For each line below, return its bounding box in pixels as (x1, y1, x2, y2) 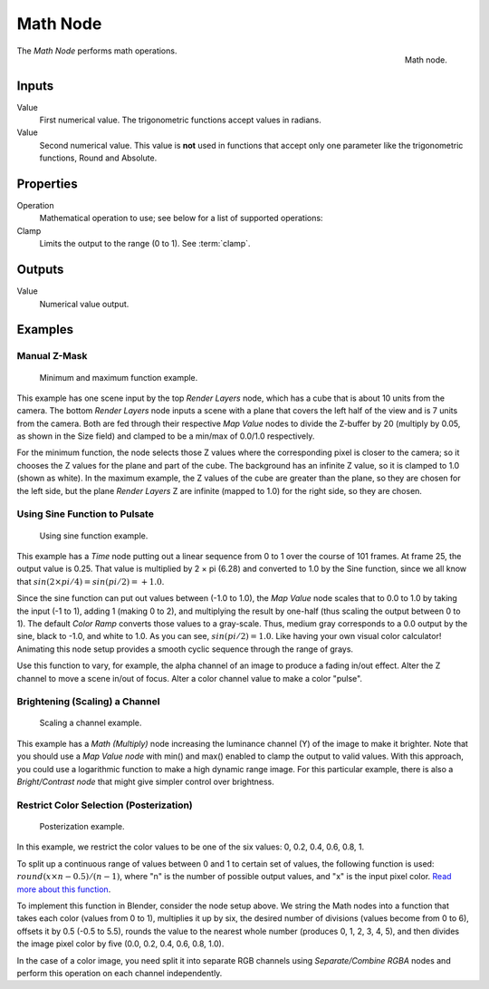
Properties (16, 177, 78, 191)
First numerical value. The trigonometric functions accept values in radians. (39, 114, 321, 126)
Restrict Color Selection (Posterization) (16, 799, 194, 811)
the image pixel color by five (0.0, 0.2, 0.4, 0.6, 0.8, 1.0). (16, 938, 225, 949)
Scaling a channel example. (39, 717, 142, 729)
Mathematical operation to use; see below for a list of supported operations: (39, 213, 323, 224)
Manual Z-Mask (16, 350, 88, 363)
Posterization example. (39, 820, 125, 831)
